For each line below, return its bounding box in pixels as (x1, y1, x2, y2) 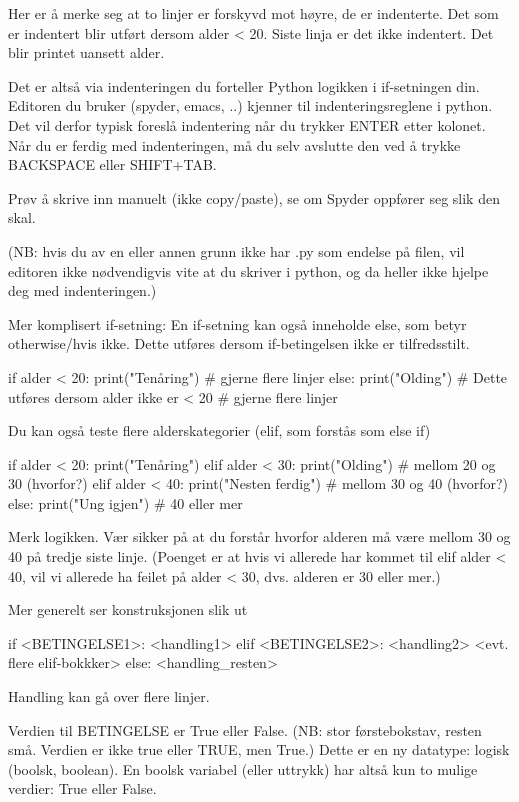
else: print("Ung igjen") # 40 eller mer (8, 492, 243, 513)
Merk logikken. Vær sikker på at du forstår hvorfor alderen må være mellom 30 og (8, 526, 511, 547)
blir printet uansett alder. (8, 42, 165, 63)
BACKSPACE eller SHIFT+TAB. (8, 154, 217, 175)
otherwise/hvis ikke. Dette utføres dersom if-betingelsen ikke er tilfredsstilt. (8, 333, 470, 354)
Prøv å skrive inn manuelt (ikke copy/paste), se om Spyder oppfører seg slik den (8, 187, 500, 208)
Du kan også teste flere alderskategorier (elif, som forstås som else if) (8, 420, 431, 441)
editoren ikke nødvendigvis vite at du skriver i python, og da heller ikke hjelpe (8, 260, 489, 281)
